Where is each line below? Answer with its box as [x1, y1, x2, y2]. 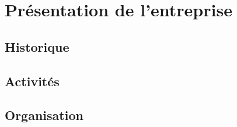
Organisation [5, 106, 83, 124]
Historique [5, 37, 69, 55]
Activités [5, 72, 60, 90]
